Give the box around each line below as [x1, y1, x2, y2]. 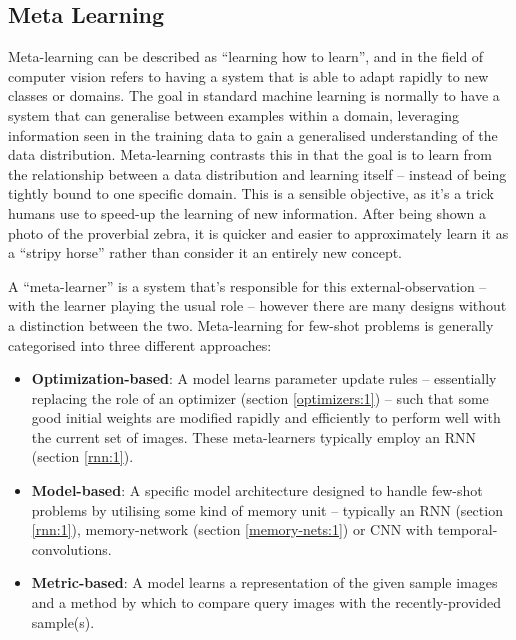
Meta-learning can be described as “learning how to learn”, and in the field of [8, 46, 484, 67]
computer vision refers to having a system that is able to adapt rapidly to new [8, 65, 489, 86]
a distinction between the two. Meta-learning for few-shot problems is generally [8, 314, 494, 335]
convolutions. [31, 538, 112, 559]
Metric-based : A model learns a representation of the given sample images [31, 572, 498, 593]
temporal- [437, 519, 498, 540]
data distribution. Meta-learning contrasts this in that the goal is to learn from [8, 144, 493, 165]
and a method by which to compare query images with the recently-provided [31, 592, 502, 613]
